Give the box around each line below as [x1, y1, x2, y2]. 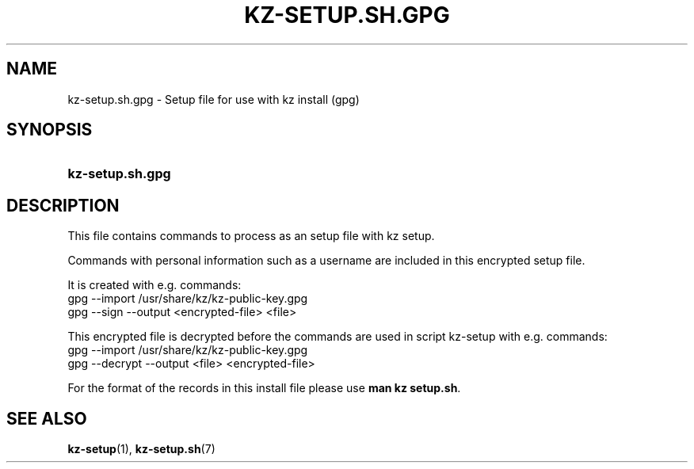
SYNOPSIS [6, 120, 93, 140]
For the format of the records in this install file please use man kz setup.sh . [67, 381, 461, 395]
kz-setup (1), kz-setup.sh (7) [67, 442, 215, 456]
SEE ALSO [6, 408, 87, 429]
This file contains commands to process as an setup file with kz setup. [67, 229, 435, 243]
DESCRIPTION [6, 195, 120, 215]
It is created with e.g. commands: [67, 278, 242, 292]
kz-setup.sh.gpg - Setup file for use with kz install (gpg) [67, 92, 360, 106]
